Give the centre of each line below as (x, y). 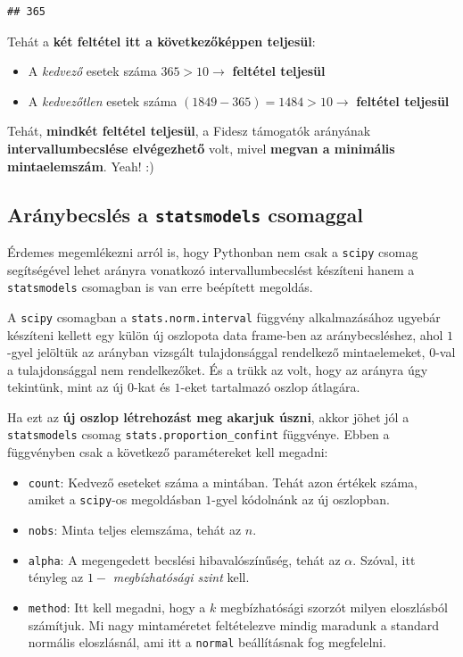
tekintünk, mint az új (66, 387)
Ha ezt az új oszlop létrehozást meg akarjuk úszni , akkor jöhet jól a (208, 416)
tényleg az (56, 577)
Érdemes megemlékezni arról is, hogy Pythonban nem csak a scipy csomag (213, 251)
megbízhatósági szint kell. (181, 577)
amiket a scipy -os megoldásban (115, 499)
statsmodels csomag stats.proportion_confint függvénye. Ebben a (198, 434)
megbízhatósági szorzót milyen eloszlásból (334, 607)
